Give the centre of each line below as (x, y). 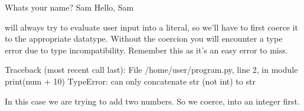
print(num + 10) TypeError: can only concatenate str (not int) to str (130, 81)
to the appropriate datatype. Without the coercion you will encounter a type (144, 38)
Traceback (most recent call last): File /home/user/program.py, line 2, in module (151, 70)
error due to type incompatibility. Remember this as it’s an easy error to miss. (146, 50)
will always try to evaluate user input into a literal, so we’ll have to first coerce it (152, 27)
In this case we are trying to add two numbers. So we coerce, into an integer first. (152, 101)
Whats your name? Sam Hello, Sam (69, 7)
